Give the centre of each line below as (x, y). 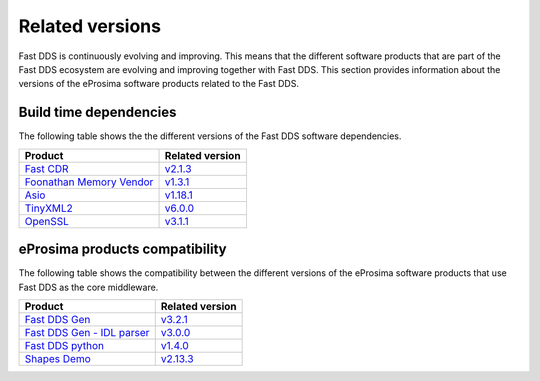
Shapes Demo (57, 358)
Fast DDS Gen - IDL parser (87, 332)
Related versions (90, 26)
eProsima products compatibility (122, 249)
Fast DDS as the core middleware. (88, 287)
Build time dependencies (97, 112)
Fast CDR (46, 168)
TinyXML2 (49, 208)
